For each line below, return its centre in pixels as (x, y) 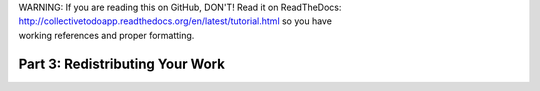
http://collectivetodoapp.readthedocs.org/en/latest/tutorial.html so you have (175, 21)
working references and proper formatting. (106, 35)
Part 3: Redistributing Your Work (121, 63)
